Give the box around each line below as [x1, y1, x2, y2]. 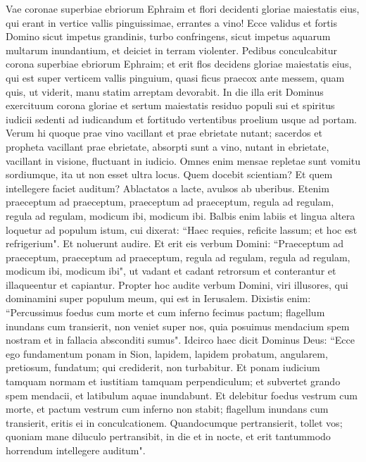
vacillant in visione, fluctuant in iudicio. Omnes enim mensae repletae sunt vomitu [6, 153, 360, 168]
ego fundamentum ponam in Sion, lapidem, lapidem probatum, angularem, [6, 346, 328, 361]
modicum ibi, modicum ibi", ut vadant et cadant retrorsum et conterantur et [6, 263, 336, 278]
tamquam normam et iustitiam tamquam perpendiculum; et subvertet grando [6, 374, 341, 389]
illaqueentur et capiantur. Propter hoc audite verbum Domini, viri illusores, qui [6, 277, 348, 292]
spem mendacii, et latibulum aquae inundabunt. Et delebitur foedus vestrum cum [6, 387, 358, 402]
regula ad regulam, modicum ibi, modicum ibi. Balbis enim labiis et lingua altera [6, 208, 355, 223]
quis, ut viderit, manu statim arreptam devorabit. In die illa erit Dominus [6, 84, 324, 99]
